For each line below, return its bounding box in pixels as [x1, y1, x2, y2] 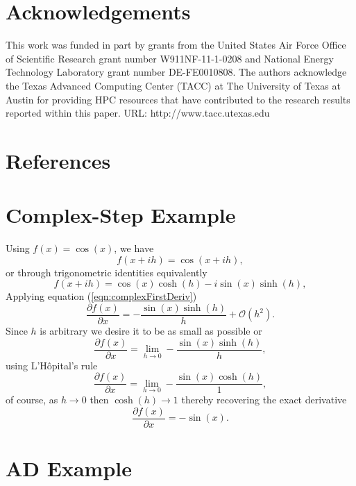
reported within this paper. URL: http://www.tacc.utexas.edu [6, 106, 270, 120]
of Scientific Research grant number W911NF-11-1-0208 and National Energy [6, 51, 334, 65]
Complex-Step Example [6, 201, 236, 229]
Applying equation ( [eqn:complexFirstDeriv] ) [6, 289, 197, 303]
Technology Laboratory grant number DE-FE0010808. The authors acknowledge [6, 65, 347, 79]
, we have [114, 241, 154, 255]
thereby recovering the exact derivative [181, 392, 347, 407]
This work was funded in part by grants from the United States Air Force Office [6, 37, 346, 52]
